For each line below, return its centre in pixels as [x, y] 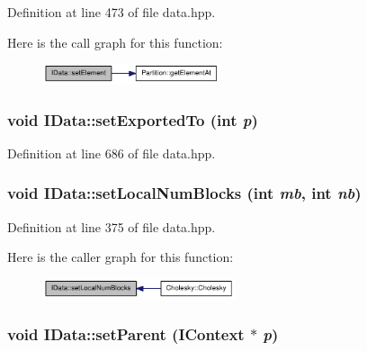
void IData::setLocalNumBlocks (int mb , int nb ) [184, 193]
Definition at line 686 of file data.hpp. [112, 153]
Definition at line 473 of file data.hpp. [112, 12]
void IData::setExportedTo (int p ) [133, 119]
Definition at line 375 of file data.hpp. [112, 226]
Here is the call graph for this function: [115, 42]
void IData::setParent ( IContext [126, 334]
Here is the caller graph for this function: [121, 257]
